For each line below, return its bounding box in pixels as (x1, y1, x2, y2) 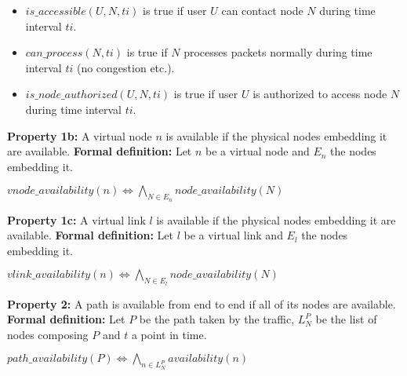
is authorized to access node (253, 86, 387, 102)
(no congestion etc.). (76, 59, 175, 75)
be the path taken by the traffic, (139, 311, 295, 327)
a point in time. (131, 326, 207, 342)
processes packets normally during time (184, 44, 372, 60)
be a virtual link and (184, 227, 283, 243)
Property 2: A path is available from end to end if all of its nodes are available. (7, 295, 396, 312)
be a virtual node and (205, 143, 310, 159)
